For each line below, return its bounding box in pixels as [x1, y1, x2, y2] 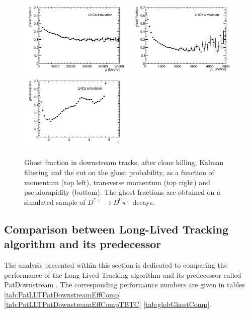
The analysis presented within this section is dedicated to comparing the [4, 259, 227, 270]
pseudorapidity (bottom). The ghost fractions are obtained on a [24, 187, 221, 197]
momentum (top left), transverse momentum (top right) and [24, 177, 210, 187]
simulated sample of [24, 196, 86, 207]
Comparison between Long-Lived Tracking [4, 221, 229, 237]
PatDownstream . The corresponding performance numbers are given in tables [4, 279, 245, 290]
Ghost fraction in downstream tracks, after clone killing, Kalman [24, 157, 224, 168]
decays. [132, 196, 155, 207]
